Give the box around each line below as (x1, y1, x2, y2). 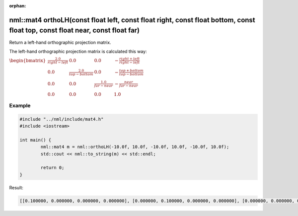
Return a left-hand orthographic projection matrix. (9, 39, 111, 45)
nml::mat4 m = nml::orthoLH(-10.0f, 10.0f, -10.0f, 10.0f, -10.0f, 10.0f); (40, 144, 229, 150)
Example (9, 102, 31, 109)
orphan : (9, 3, 26, 8)
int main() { (19, 137, 52, 143)
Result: (9, 184, 23, 191)
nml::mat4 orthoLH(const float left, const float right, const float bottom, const (9, 15, 255, 24)
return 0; (40, 165, 65, 171)
